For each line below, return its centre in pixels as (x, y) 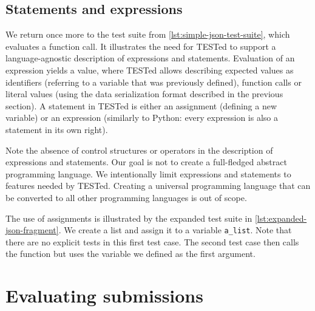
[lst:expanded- (281, 218)
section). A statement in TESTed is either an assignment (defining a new (141, 105)
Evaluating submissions (104, 296)
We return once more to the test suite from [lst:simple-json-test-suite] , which (148, 34)
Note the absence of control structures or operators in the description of (139, 150)
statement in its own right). (57, 129)
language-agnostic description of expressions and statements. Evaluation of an (150, 58)
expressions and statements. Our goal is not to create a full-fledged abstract (146, 162)
